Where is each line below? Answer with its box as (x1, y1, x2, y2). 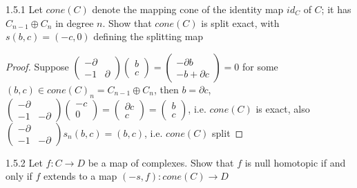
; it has (321, 2, 351, 16)
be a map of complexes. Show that (88, 155, 234, 169)
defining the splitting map (93, 29, 204, 44)
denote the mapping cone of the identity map (92, 2, 284, 16)
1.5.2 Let (6, 155, 43, 169)
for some (242, 59, 278, 73)
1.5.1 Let (6, 2, 43, 16)
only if (6, 169, 32, 183)
